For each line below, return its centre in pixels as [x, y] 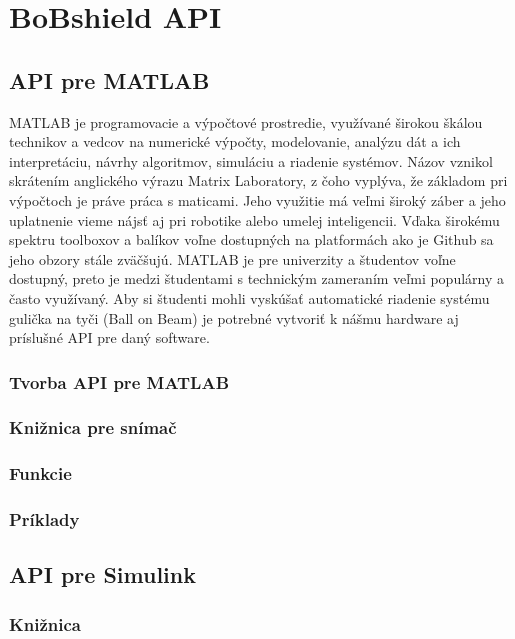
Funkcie [40, 473]
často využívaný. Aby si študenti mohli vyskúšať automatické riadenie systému [249, 297]
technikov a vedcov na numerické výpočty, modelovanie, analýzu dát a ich [235, 141]
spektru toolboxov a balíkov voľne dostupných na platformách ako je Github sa [251, 239]
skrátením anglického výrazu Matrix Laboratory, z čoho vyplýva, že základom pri [258, 180]
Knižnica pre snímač [93, 427]
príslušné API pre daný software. [109, 337]
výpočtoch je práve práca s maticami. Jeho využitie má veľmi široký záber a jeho [257, 199]
